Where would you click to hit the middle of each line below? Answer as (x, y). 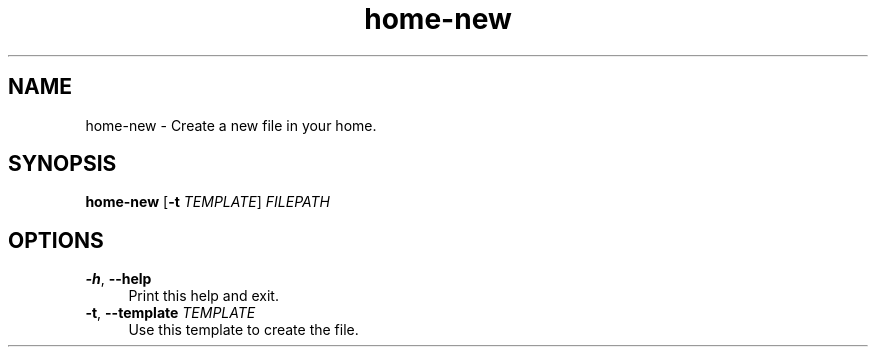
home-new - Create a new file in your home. (231, 125)
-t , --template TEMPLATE (170, 313)
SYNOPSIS (62, 164)
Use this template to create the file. (243, 330)
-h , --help (118, 279)
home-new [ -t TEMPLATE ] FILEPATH (207, 202)
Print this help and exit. (203, 296)
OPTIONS (56, 240)
